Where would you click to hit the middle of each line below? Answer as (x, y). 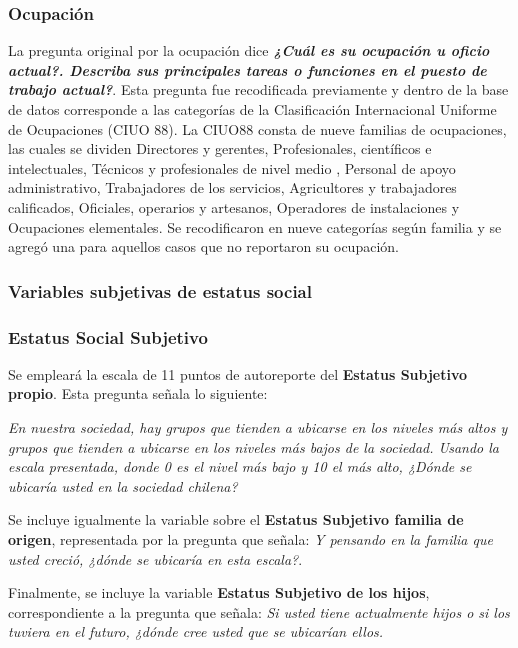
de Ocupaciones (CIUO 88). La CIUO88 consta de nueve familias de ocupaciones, (257, 128)
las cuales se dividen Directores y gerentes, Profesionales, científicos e (220, 148)
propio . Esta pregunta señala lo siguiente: (138, 393)
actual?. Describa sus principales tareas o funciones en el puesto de (247, 69)
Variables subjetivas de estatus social (160, 290)
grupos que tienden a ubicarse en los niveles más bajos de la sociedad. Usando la (253, 446)
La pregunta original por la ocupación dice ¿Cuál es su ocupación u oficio (249, 50)
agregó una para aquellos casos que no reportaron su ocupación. (203, 246)
